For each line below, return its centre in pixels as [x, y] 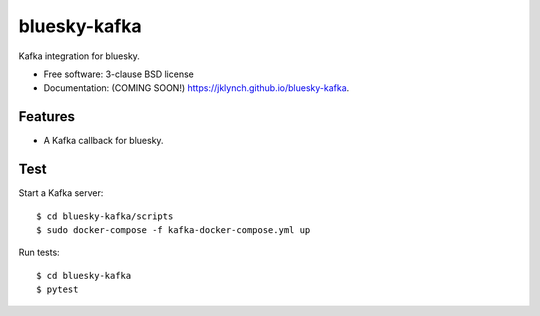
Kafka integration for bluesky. [79, 56]
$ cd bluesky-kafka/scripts [105, 216]
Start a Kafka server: [61, 193]
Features [46, 116]
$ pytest [57, 289]
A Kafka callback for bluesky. [103, 141]
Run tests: [39, 252]
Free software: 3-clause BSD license [118, 74]
